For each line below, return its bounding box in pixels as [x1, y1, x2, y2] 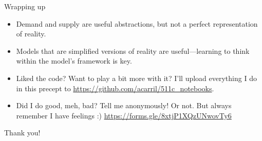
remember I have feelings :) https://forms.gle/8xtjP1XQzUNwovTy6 [16, 110, 232, 120]
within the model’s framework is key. [16, 55, 132, 66]
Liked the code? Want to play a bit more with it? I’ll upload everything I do [16, 72, 257, 83]
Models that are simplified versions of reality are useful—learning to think [16, 45, 250, 56]
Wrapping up [4, 1, 46, 11]
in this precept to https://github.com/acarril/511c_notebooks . [16, 83, 214, 93]
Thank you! [4, 127, 41, 138]
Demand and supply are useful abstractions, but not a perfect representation [16, 18, 258, 29]
